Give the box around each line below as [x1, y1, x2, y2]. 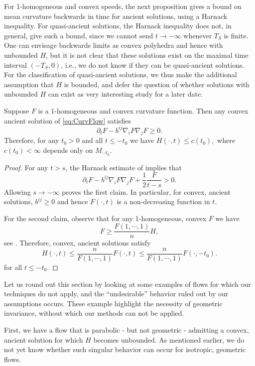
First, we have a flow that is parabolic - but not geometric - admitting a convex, [4, 325, 249, 335]
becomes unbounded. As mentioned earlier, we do [93, 334, 245, 345]
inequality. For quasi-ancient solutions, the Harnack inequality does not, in [4, 20, 232, 31]
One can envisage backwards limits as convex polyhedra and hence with [4, 40, 223, 50]
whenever [183, 30, 212, 40]
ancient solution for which [4, 334, 83, 345]
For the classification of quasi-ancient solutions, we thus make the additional [4, 69, 237, 80]
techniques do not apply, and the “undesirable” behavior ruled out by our [4, 288, 229, 299]
